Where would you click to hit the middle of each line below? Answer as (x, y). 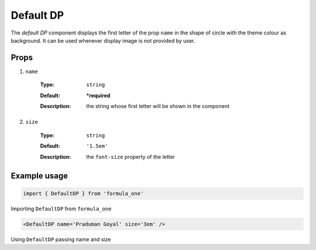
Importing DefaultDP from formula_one (61, 209)
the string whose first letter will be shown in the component (158, 106)
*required (98, 95)
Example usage (39, 176)
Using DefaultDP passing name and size (61, 239)
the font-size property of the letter (131, 157)
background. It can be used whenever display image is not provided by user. (103, 40)
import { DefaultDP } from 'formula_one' (83, 193)
